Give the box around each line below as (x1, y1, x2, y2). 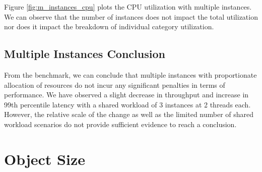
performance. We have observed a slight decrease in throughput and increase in (4, 89, 249, 100)
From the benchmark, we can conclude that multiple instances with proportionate (4, 69, 257, 80)
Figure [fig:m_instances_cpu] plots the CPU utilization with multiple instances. (4, 2, 252, 12)
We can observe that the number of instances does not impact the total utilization (4, 11, 258, 22)
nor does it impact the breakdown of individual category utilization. (4, 21, 214, 32)
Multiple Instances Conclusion (4, 46, 165, 62)
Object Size (4, 148, 86, 169)
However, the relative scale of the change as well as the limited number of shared (4, 109, 254, 120)
